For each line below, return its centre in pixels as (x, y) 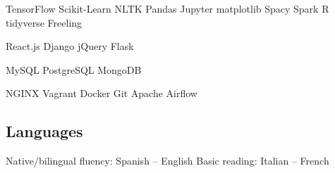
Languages (44, 131)
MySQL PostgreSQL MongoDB (74, 69)
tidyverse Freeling (44, 22)
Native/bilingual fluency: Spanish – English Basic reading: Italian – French (167, 161)
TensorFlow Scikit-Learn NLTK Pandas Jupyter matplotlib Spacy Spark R (167, 8)
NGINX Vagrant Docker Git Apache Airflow (102, 93)
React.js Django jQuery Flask (70, 46)
